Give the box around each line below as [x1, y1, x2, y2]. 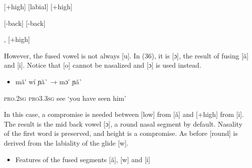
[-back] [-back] [4, 18, 46, 28]
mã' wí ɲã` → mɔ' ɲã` [15, 76, 83, 86]
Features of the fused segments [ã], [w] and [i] [15, 154, 150, 164]
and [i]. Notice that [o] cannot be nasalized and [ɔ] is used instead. [4, 60, 201, 70]
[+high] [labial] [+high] [4, 1, 72, 11]
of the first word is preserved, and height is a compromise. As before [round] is [4, 128, 238, 138]
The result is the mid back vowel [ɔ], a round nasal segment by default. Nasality [4, 118, 243, 129]
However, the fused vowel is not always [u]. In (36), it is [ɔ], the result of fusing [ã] [4, 50, 249, 60]
